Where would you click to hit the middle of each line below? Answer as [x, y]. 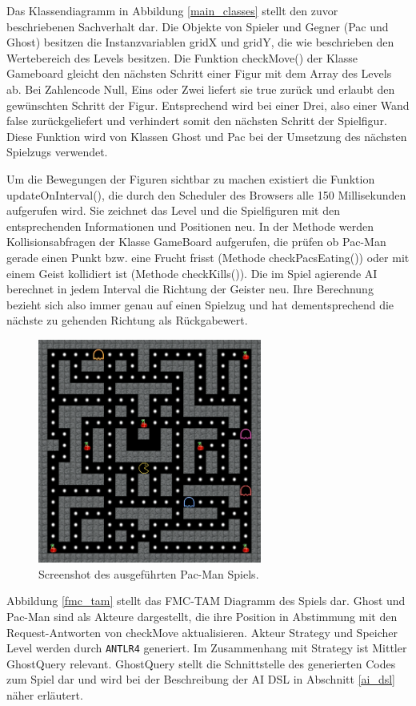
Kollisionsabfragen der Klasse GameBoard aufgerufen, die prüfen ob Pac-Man [196, 242]
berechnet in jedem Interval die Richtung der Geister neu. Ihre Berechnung [190, 289]
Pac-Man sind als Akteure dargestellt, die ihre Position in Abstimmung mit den [202, 617]
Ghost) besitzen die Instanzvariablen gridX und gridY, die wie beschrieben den [200, 42]
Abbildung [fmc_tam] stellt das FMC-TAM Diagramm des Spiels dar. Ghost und [206, 601]
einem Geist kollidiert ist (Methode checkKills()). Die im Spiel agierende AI [192, 273]
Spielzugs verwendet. [57, 152]
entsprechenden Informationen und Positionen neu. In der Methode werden [190, 226]
